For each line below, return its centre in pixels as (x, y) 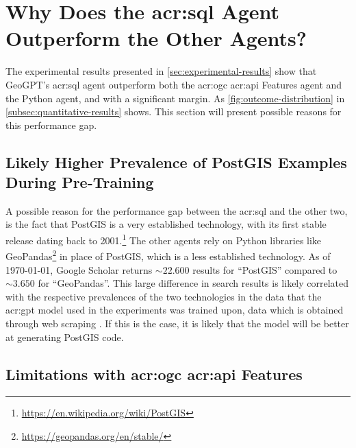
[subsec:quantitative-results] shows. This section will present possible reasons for (174, 111)
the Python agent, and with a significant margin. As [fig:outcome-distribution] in (175, 98)
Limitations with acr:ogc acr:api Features (154, 374)
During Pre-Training (80, 182)
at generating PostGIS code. (65, 337)
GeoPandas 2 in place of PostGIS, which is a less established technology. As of (168, 255)
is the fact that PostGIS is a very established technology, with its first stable (166, 224)
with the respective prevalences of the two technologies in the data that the (164, 296)
